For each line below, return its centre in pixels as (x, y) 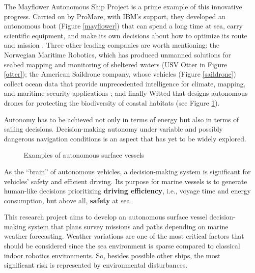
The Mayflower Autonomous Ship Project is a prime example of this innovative (123, 6)
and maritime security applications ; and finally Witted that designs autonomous (126, 93)
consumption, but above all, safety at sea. (68, 200)
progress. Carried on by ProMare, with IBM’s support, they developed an (115, 16)
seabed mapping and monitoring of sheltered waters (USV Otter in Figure (116, 64)
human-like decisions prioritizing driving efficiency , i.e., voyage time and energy (127, 191)
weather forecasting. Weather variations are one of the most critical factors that (124, 236)
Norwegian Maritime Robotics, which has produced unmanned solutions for (118, 54)
